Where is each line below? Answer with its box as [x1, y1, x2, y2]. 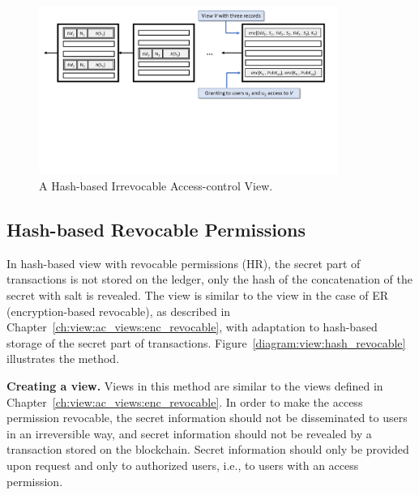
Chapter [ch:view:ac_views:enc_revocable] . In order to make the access [6, 393, 363, 410]
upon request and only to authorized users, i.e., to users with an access [6, 457, 359, 473]
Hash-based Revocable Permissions [6, 217, 306, 242]
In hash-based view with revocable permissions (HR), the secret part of [6, 254, 361, 271]
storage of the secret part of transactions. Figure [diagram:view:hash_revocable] [6, 334, 406, 351]
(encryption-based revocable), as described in [6, 302, 231, 319]
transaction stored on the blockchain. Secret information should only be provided [6, 441, 409, 458]
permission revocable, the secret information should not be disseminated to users [6, 409, 408, 426]
